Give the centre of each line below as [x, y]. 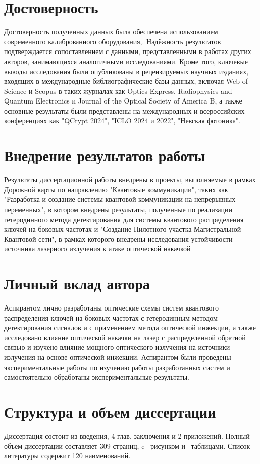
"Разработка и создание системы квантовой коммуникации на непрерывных [120, 199]
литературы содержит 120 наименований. [67, 456]
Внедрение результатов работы [105, 155]
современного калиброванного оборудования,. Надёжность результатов [113, 41]
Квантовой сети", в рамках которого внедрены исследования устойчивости [118, 239]
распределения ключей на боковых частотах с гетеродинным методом [111, 317]
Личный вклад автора [77, 283]
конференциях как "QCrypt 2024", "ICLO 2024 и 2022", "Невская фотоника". [122, 120]
